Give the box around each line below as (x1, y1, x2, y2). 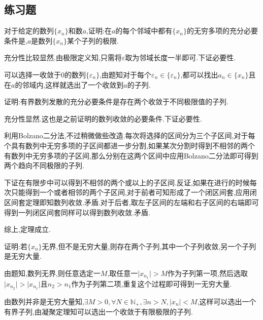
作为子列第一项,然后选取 (168, 267, 248, 278)
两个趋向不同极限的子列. (4, 160, 84, 171)
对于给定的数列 (4, 25, 54, 36)
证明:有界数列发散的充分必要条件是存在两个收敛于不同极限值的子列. (4, 96, 228, 107)
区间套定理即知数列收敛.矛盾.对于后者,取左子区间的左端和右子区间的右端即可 (4, 196, 259, 207)
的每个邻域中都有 (115, 25, 173, 36)
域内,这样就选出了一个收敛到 (29, 79, 124, 90)
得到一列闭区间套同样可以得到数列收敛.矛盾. (4, 207, 150, 217)
